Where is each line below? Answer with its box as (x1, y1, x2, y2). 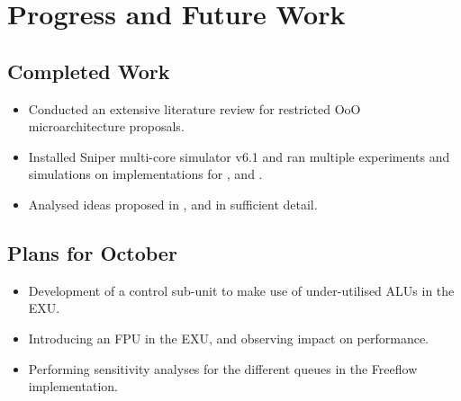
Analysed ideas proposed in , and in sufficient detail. (28, 194, 318, 213)
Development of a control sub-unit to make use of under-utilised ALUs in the (28, 281, 455, 299)
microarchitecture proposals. (28, 117, 185, 136)
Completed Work (7, 57, 170, 85)
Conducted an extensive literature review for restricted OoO (28, 99, 361, 118)
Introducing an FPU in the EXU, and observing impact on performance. (28, 328, 429, 347)
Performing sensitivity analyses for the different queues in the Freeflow (28, 359, 418, 378)
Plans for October (7, 238, 177, 266)
